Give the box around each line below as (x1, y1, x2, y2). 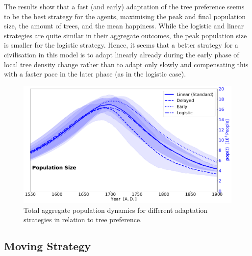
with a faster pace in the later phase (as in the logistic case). (4, 69, 186, 79)
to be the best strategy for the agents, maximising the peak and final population (4, 11, 246, 21)
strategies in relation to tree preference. (24, 214, 142, 225)
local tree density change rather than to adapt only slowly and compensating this (4, 59, 249, 69)
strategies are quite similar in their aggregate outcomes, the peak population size (4, 30, 247, 40)
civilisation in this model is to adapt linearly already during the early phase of (4, 49, 239, 59)
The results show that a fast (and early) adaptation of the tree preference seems (4, 1, 245, 11)
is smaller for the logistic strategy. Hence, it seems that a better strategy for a (4, 40, 238, 50)
